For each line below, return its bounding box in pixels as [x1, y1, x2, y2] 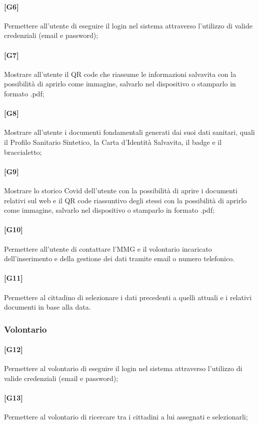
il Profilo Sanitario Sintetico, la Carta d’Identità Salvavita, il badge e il [4, 136, 222, 147]
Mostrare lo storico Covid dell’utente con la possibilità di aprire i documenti [4, 185, 237, 195]
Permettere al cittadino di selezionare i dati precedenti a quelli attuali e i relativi [4, 292, 252, 302]
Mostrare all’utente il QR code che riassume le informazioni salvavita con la [4, 68, 236, 79]
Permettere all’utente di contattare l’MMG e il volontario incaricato [4, 243, 212, 254]
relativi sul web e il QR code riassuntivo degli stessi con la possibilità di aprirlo [4, 195, 247, 205]
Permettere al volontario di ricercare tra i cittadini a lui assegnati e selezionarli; [4, 412, 248, 422]
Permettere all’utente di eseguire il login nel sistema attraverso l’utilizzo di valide [4, 20, 252, 30]
